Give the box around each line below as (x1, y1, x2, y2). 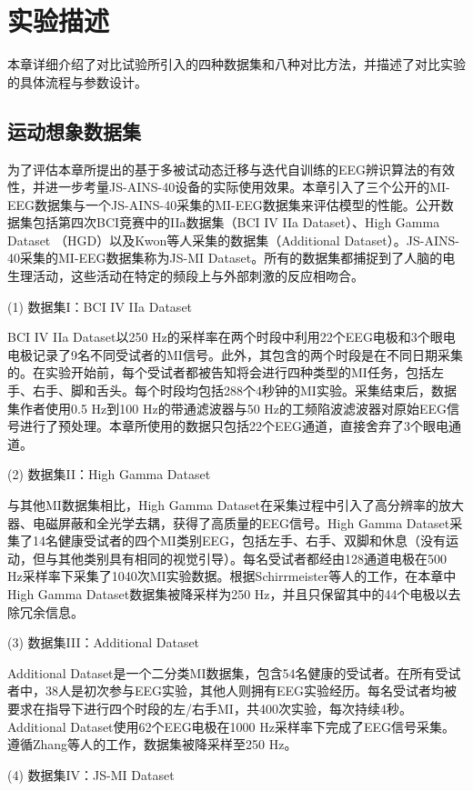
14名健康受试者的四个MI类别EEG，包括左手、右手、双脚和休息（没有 (32, 531, 446, 550)
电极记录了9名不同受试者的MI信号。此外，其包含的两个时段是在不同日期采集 (7, 345, 463, 364)
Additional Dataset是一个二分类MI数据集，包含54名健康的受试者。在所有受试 (7, 663, 461, 682)
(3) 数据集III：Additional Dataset (7, 633, 200, 652)
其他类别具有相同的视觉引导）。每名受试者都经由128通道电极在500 (57, 548, 447, 567)
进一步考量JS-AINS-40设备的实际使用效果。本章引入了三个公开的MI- (45, 177, 450, 196)
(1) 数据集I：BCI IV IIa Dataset (7, 296, 193, 315)
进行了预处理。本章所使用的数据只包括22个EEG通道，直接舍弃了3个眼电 (19, 416, 449, 436)
